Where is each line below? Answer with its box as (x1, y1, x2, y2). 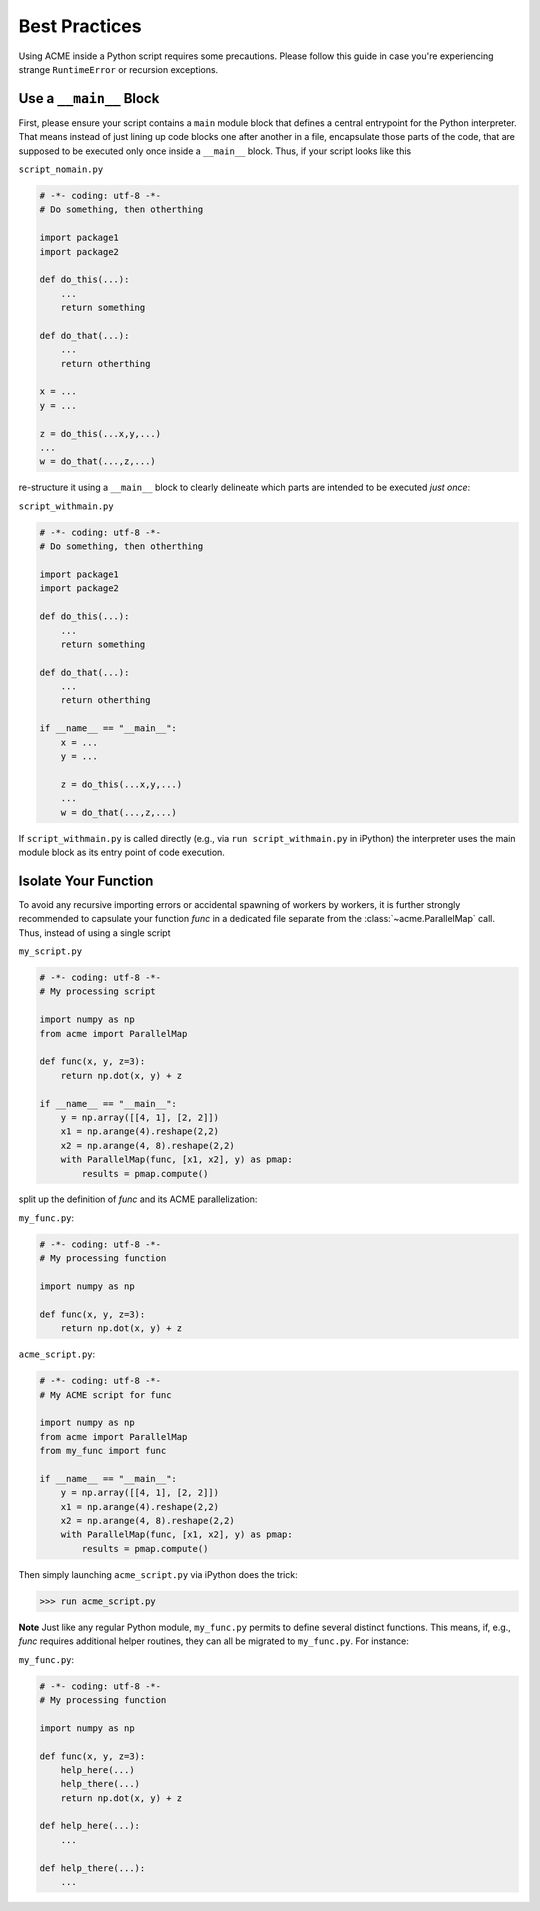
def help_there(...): (39, 1862, 146, 1874)
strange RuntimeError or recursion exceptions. (18, 63, 219, 75)
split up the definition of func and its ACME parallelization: (18, 1193, 258, 1205)
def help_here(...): (39, 1820, 140, 1832)
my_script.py (18, 946, 83, 957)
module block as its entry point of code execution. (18, 846, 225, 858)
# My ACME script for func (39, 1389, 172, 1400)
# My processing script (39, 986, 157, 997)
